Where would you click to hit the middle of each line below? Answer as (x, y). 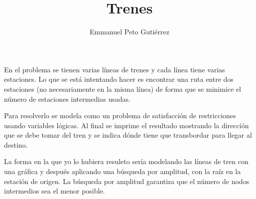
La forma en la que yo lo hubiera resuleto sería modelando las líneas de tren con (126, 161)
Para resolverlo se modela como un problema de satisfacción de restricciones (120, 115)
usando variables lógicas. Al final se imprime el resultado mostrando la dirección (127, 125)
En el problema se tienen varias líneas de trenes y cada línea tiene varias (115, 69)
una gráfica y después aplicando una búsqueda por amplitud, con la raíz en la (123, 171)
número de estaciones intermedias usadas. (67, 99)
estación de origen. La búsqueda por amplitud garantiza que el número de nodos (127, 181)
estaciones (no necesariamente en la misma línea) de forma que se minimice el (123, 89)
